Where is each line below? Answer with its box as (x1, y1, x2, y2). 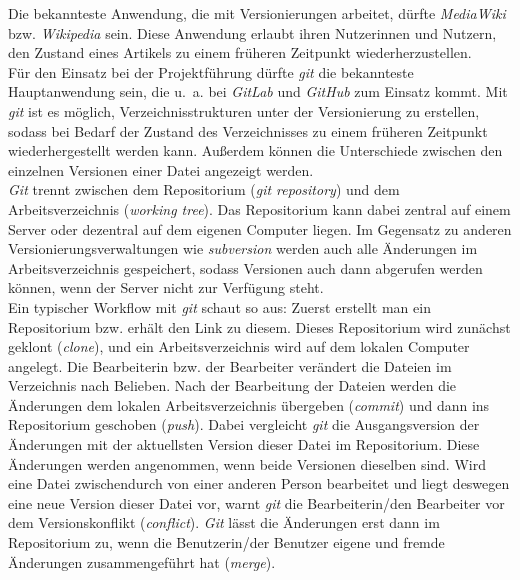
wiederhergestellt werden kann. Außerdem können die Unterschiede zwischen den (8, 140, 503, 161)
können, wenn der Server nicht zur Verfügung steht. (8, 277, 324, 298)
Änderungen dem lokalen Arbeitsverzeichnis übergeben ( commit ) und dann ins (8, 394, 490, 415)
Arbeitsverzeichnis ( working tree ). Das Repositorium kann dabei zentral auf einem (8, 198, 511, 219)
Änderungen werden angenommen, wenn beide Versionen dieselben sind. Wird (8, 453, 486, 474)
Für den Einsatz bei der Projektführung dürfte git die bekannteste (8, 61, 414, 82)
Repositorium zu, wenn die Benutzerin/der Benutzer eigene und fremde (8, 532, 445, 553)
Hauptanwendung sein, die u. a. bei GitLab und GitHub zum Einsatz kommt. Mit (8, 81, 508, 102)
